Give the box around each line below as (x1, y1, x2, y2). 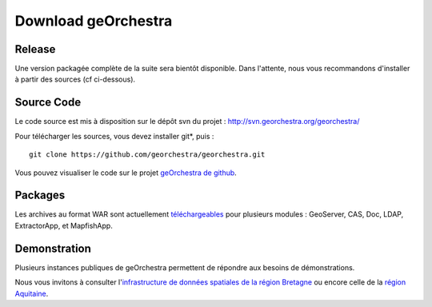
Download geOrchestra (14, 12, 173, 30)
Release (14, 42, 56, 56)
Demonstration (14, 241, 92, 255)
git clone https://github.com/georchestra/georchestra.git (29, 150, 266, 159)
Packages (14, 189, 66, 202)
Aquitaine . (14, 289, 49, 298)
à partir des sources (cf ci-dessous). (14, 74, 136, 84)
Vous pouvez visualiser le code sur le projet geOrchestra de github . (14, 168, 238, 177)
